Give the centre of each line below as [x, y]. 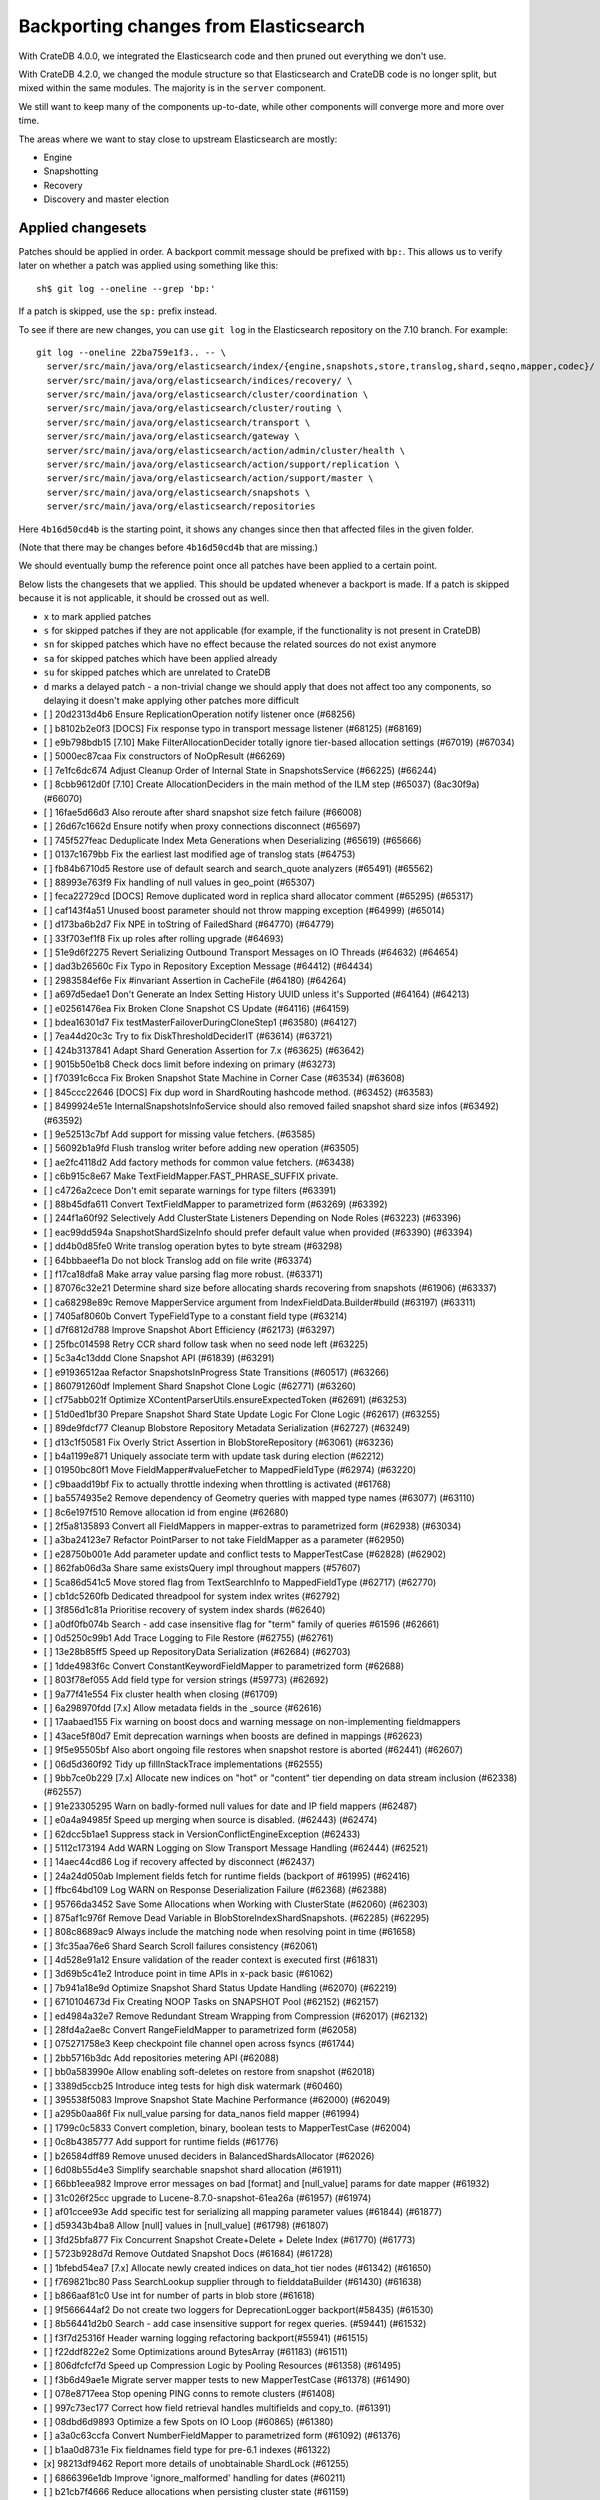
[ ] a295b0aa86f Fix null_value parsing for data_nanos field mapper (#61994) [201, 2114]
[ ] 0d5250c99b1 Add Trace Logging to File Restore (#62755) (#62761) [188, 1638]
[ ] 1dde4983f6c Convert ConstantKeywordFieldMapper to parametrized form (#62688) [224, 1666]
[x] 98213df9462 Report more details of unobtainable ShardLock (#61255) [196, 2464]
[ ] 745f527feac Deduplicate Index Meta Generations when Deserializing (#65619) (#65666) [232, 840]
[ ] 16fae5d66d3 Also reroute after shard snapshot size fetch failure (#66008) [202, 812]
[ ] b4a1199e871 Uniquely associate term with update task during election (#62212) [214, 1456]
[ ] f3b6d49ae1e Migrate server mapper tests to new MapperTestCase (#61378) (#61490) [227, 2379]
